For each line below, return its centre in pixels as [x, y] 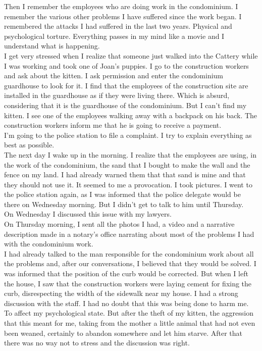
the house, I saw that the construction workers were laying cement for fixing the [128, 283]
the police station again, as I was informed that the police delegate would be [122, 194]
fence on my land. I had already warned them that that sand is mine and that [125, 174]
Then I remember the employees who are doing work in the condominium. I [121, 6]
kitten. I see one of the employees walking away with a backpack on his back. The [131, 115]
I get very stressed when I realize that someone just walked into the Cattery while [131, 55]
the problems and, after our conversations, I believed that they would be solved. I [130, 263]
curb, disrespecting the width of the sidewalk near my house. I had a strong [121, 293]
